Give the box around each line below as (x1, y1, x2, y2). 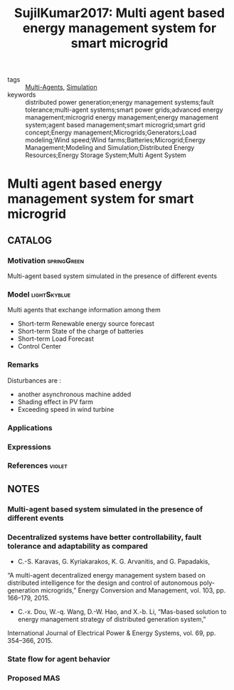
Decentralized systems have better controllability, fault (7, 532, 202, 542)
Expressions (7, 442, 51, 452)
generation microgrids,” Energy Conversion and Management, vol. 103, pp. (7, 586, 226, 595)
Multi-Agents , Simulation (25, 83, 97, 92)
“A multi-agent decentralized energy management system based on (7, 571, 206, 580)
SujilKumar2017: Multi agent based (14, 5, 225, 21)
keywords (7, 90, 36, 99)
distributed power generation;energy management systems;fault (25, 98, 214, 107)
